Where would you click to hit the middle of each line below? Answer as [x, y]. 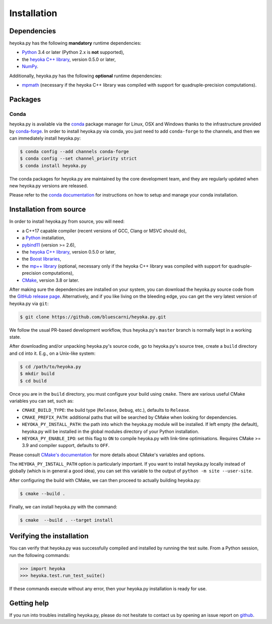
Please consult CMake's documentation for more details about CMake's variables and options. [107, 455]
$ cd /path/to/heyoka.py [51, 366]
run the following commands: [40, 555]
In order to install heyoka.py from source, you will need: [67, 221]
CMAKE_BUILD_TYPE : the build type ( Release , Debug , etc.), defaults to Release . [106, 410]
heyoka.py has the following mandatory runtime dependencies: [75, 43]
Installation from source [48, 209]
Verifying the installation [49, 536]
